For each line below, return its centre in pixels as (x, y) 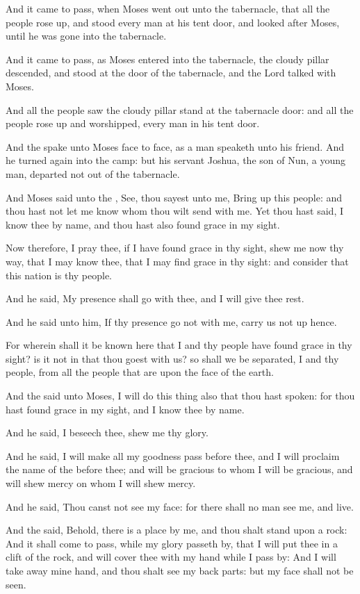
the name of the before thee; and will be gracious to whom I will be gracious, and (179, 469)
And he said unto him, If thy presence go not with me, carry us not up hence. (171, 321)
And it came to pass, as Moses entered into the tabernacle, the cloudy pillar (167, 59)
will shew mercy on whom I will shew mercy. (101, 483)
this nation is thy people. (59, 275)
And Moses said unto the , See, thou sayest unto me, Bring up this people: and (174, 197)
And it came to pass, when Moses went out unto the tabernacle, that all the (168, 8)
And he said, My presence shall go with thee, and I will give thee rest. (155, 298)
